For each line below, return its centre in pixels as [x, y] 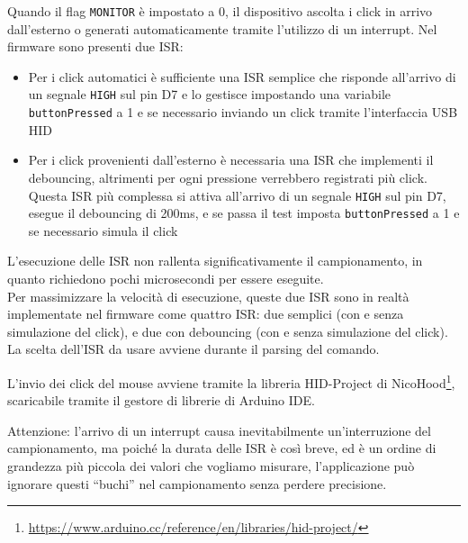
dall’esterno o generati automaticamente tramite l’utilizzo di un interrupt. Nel [222, 28]
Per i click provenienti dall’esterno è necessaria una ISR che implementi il [231, 160]
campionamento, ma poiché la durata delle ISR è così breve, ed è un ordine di [222, 448]
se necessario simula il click [103, 230]
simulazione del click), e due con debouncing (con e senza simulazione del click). [228, 331]
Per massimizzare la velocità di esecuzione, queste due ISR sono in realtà [208, 296]
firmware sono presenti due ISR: [95, 46]
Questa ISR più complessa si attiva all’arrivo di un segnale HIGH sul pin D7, [237, 195]
